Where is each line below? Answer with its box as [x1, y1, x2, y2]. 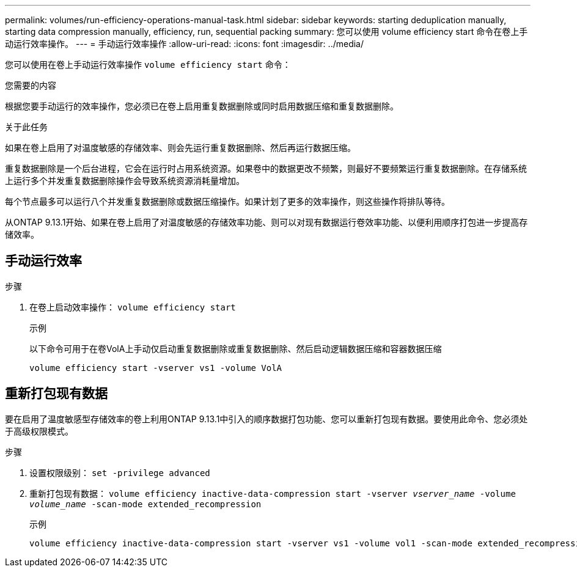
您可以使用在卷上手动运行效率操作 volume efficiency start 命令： [5, 59, 291, 70]
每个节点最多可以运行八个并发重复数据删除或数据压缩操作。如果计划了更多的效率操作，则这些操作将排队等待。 [5, 196, 450, 207]
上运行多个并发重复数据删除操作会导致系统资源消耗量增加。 [5, 175, 244, 186]
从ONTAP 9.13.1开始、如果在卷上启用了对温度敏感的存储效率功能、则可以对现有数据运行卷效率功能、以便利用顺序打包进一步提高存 [5, 217, 528, 227]
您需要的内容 [5, 80, 56, 90]
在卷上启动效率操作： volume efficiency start [29, 301, 236, 312]
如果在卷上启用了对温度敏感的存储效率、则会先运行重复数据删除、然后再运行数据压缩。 [5, 142, 356, 153]
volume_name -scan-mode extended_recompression [29, 499, 262, 509]
